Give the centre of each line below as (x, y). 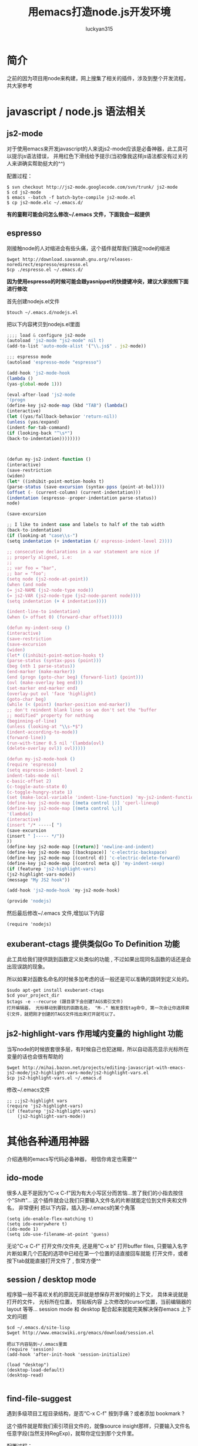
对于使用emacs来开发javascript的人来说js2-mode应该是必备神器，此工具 (95, 149)
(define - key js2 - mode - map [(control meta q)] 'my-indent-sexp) (86, 863)
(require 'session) (31, 1350)
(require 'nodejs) (29, 924)
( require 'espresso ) (32, 765)
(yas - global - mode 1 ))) (34, 384)
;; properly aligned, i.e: (40, 557)
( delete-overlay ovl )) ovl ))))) (46, 749)
